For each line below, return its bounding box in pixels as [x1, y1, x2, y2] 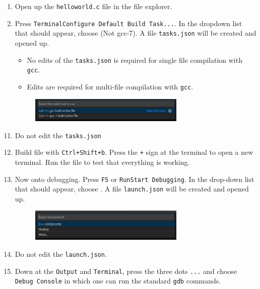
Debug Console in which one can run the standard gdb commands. [15, 275, 221, 286]
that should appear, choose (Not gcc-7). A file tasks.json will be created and [15, 28, 256, 38]
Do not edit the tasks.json [15, 130, 101, 140]
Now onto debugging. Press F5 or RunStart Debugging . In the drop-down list [15, 173, 254, 184]
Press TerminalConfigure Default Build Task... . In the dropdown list [15, 18, 242, 28]
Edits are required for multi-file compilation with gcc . [27, 81, 193, 91]
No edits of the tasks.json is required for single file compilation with [27, 54, 242, 65]
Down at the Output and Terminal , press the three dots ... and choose [15, 265, 237, 276]
